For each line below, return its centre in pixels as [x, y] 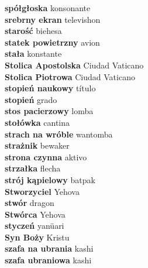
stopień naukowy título [50, 88]
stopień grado [31, 99]
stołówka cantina [37, 122]
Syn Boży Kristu [37, 237]
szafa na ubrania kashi [49, 248]
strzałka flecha [33, 168]
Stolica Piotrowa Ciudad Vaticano [70, 76]
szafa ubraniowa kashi [48, 260]
